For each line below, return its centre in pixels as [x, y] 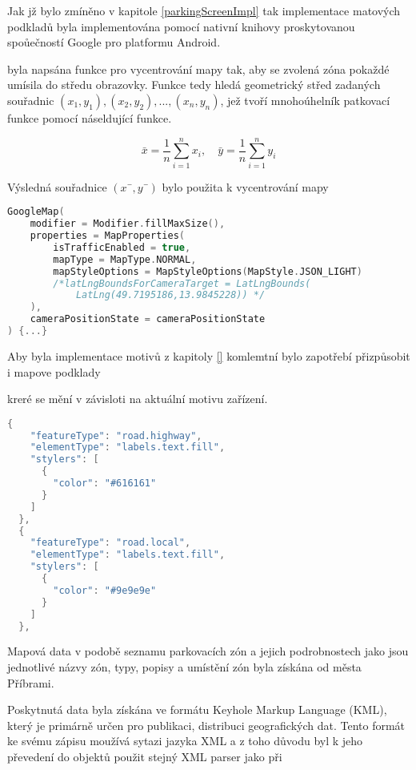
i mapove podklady [54, 371]
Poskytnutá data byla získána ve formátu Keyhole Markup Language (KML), [197, 710]
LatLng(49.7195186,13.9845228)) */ [170, 295]
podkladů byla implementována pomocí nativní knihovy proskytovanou [181, 26]
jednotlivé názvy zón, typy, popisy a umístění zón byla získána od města [184, 667]
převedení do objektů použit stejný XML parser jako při [145, 756]
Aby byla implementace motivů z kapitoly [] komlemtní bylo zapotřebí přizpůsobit [209, 355]
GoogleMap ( [36, 212]
